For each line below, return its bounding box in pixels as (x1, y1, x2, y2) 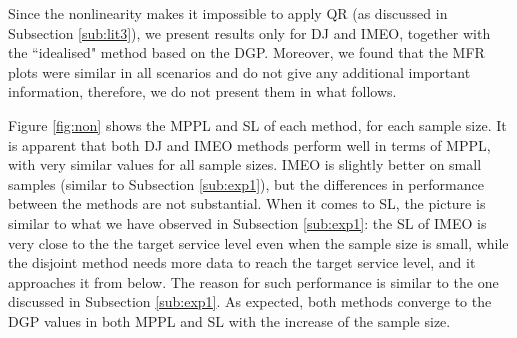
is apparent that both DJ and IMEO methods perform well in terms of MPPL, (8, 134, 491, 155)
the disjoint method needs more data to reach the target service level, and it (8, 252, 476, 273)
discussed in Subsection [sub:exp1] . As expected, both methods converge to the (8, 291, 492, 312)
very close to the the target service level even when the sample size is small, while (8, 232, 509, 253)
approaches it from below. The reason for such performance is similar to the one (8, 271, 499, 292)
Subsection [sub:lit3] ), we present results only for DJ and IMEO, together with (8, 22, 491, 43)
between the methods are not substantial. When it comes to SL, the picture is (8, 193, 486, 214)
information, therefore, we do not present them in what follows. (8, 81, 397, 102)
